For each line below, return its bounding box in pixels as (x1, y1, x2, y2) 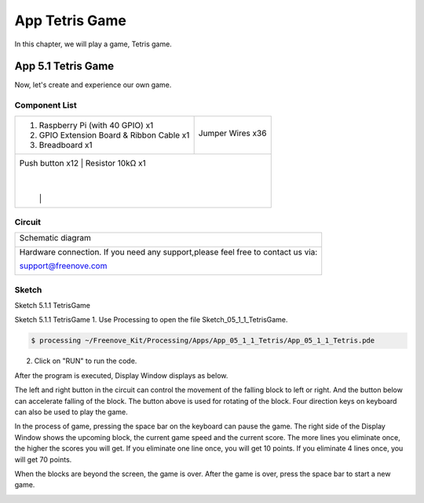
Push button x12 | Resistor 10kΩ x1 (19, 157, 147, 168)
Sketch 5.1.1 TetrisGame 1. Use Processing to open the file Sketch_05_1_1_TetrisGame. (14, 315, 288, 325)
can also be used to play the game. (14, 407, 129, 417)
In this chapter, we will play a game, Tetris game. (14, 39, 172, 49)
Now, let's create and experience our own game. (14, 80, 172, 90)
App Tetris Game (14, 12, 127, 29)
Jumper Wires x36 (198, 127, 267, 138)
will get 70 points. (14, 454, 72, 464)
